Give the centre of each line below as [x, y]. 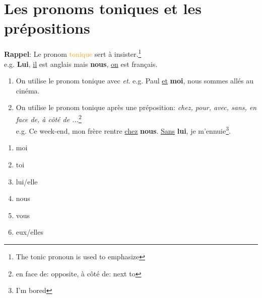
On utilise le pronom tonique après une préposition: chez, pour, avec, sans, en [136, 107]
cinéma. [28, 90]
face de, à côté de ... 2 [49, 118]
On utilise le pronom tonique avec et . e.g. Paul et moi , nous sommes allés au [135, 81]
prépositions [47, 28]
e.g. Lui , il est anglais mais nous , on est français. [81, 64]
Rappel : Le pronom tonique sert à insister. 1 [73, 53]
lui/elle [27, 181]
